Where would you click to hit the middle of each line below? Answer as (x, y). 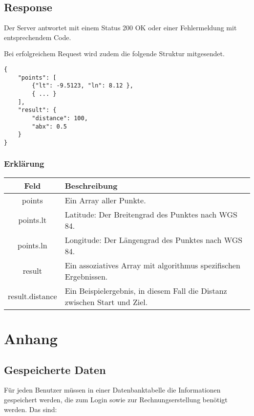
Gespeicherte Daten (55, 369)
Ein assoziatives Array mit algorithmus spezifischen (152, 265)
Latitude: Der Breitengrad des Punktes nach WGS (151, 214)
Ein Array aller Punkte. (105, 200)
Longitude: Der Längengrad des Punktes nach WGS (154, 240)
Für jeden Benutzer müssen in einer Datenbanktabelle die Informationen (112, 390)
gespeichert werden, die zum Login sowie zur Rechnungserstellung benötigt (116, 399)
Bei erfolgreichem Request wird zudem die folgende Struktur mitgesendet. (114, 54)
